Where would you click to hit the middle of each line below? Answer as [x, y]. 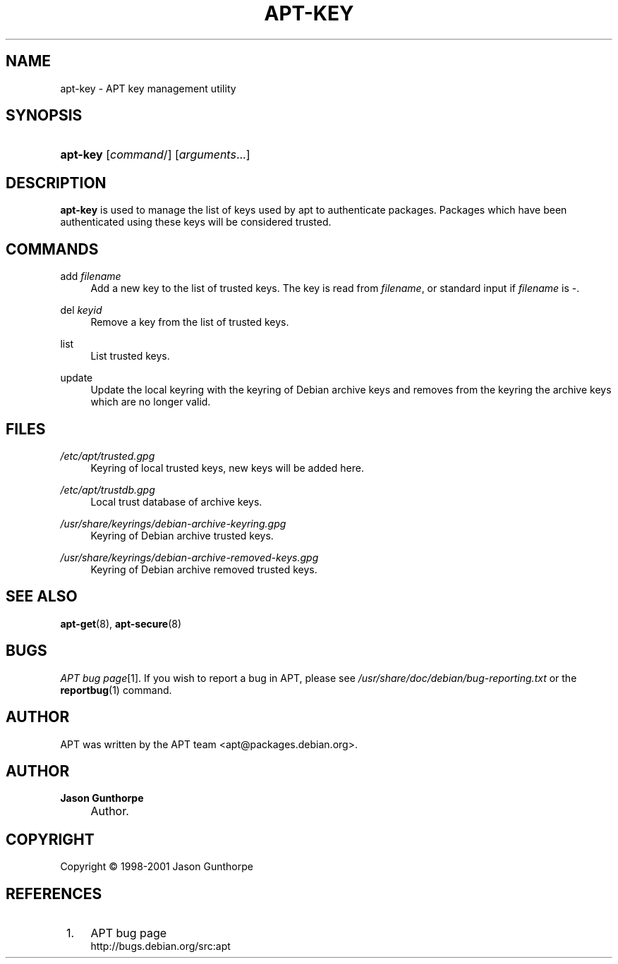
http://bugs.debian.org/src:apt [160, 946]
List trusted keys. [130, 356]
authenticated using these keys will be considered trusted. [196, 222]
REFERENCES [54, 893]
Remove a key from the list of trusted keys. [190, 322]
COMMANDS [52, 249]
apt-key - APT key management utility [148, 88]
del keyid [81, 310]
